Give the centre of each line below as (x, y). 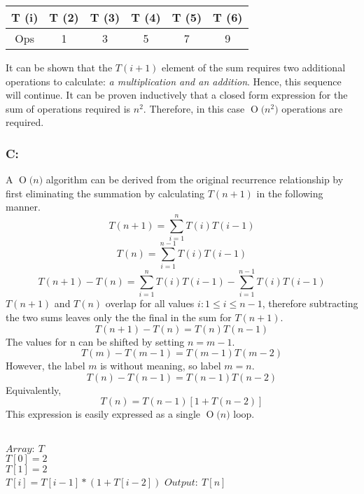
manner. (23, 207)
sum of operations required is (68, 108)
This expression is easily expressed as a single (103, 414)
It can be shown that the (59, 67)
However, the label (45, 366)
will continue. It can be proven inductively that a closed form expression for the (177, 95)
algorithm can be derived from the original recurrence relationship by (195, 179)
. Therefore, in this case (194, 108)
